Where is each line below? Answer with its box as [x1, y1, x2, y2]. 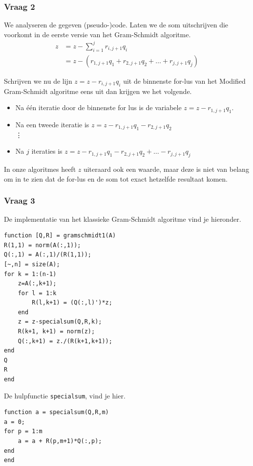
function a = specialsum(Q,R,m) [4, 409, 109, 416]
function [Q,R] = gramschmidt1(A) [4, 232, 116, 239]
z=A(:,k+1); [18, 280, 57, 287]
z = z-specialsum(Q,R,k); [18, 318, 102, 326]
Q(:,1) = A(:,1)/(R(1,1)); [4, 251, 91, 258]
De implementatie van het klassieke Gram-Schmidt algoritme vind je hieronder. [4, 213, 241, 224]
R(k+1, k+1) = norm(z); [18, 328, 95, 335]
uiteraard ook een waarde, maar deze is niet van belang [83, 164, 249, 174]
